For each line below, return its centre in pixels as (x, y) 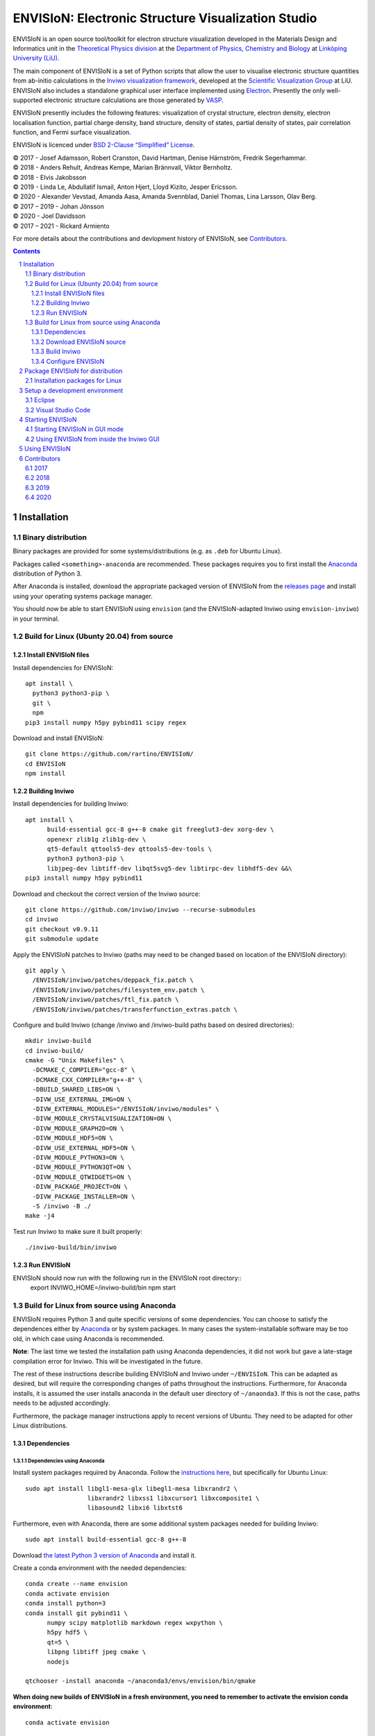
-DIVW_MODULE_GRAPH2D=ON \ (78, 1128)
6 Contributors (40, 458)
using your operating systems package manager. (83, 596)
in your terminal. (36, 619)
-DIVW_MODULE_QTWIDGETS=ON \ (82, 1177)
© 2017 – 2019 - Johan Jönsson (58, 206)
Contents (27, 251)
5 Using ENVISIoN (45, 449)
